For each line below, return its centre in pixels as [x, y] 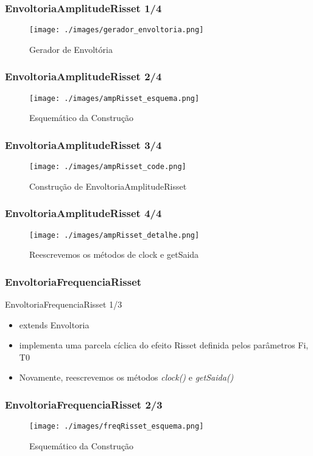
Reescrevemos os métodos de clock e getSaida [114, 254]
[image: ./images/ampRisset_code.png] [108, 167]
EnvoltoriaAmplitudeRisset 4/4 [83, 213]
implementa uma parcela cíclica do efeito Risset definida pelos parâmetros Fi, [164, 345]
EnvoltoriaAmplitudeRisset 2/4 [83, 76]
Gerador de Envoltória [71, 49]
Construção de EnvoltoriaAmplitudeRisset [108, 186]
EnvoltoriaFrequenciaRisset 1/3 [64, 304]
